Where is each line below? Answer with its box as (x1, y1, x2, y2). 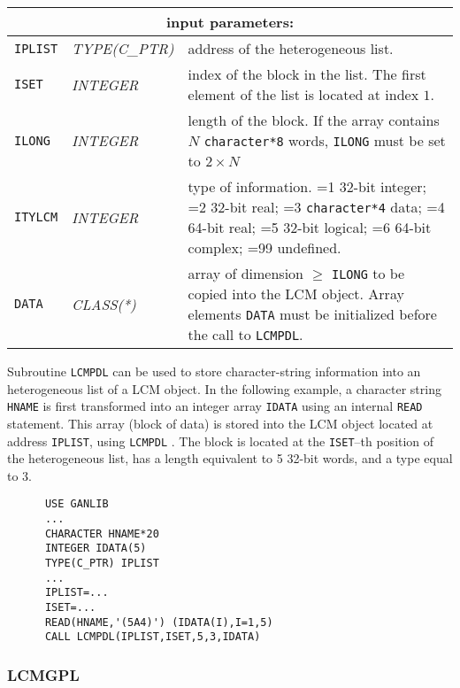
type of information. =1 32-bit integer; (188, 176, 427, 197)
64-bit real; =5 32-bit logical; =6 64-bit (188, 217, 432, 237)
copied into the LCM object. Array (188, 283, 404, 304)
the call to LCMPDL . (188, 324, 303, 344)
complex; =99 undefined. (188, 237, 341, 258)
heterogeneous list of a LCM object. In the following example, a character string (7, 379, 441, 398)
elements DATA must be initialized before (188, 304, 437, 324)
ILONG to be (331, 263, 405, 283)
